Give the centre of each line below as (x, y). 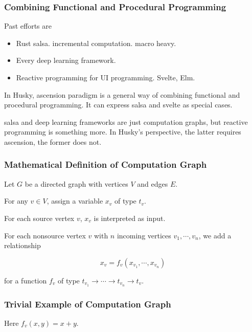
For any (16, 201)
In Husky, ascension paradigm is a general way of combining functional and (122, 94)
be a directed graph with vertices (76, 183)
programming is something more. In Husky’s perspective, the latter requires (123, 132)
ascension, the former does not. (53, 141)
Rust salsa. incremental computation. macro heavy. (96, 43)
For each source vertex (39, 218)
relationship (22, 245)
